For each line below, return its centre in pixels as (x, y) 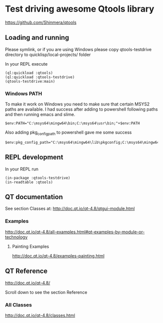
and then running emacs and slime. (40, 115)
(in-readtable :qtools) (29, 182)
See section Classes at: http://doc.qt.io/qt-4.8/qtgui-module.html (70, 209)
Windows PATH (24, 93)
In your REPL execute (26, 64)
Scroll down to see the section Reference (46, 292)
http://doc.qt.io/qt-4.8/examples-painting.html (58, 255)
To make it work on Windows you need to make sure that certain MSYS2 (77, 104)
